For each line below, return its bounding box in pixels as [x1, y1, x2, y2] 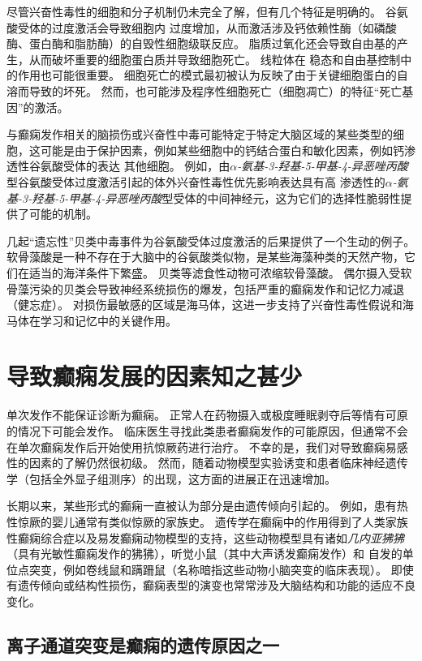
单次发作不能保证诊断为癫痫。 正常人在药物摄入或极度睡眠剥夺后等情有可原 [6, 406, 408, 423]
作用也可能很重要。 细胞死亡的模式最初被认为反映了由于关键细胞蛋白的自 [17, 67, 408, 84]
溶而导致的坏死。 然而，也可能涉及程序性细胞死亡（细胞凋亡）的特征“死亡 [6, 82, 403, 99]
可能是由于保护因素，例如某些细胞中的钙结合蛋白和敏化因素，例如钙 [40, 141, 404, 158]
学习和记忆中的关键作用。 [40, 311, 177, 328]
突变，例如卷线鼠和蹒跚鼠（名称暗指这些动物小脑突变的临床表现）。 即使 [28, 560, 414, 577]
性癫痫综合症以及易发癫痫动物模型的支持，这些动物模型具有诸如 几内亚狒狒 [6, 529, 404, 546]
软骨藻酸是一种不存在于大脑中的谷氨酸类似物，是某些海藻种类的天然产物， [6, 248, 404, 265]
